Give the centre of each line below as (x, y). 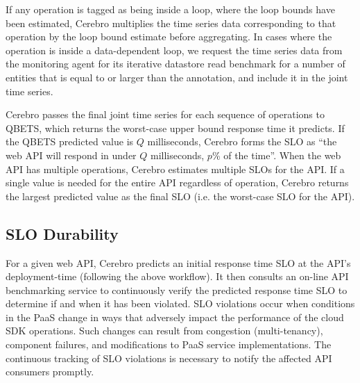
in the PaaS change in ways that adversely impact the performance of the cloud (175, 317)
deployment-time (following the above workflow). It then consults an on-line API (177, 276)
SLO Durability (62, 233)
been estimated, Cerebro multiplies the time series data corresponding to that (171, 23)
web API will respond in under (71, 155)
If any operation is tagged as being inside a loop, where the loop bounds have (170, 9)
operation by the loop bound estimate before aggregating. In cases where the (169, 36)
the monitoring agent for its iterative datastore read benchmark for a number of (175, 64)
